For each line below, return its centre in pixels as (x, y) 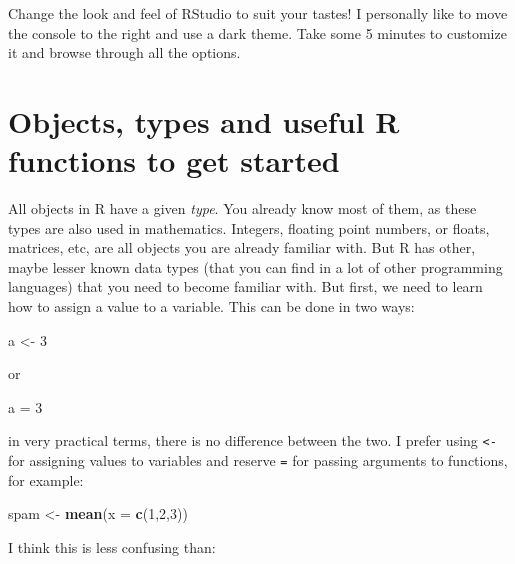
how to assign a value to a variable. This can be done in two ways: (211, 306)
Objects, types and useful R (204, 120)
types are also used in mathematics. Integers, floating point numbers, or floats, (249, 227)
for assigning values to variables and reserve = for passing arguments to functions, (258, 460)
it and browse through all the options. (124, 52)
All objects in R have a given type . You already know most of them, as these (242, 208)
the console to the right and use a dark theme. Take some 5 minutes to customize (257, 32)
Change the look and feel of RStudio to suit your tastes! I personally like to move (258, 13)
